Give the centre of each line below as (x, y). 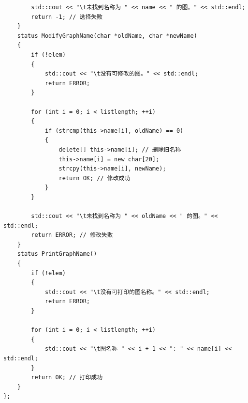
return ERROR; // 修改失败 (72, 235)
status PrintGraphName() (57, 254)
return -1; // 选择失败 (67, 17)
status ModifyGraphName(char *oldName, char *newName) (107, 36)
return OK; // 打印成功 (67, 378)
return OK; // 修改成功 (95, 178)
